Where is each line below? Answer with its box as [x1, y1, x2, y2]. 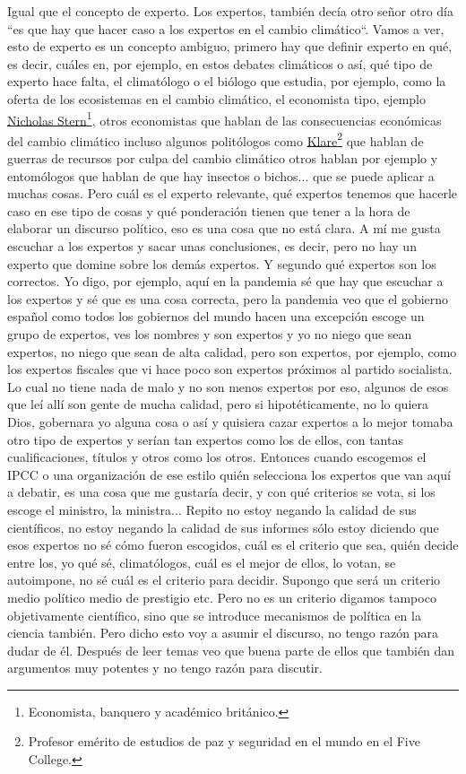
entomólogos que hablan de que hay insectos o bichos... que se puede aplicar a [7, 166, 435, 185]
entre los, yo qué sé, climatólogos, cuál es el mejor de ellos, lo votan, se [7, 552, 396, 571]
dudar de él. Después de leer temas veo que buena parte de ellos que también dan [7, 640, 455, 659]
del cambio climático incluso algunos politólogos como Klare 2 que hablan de [7, 128, 424, 150]
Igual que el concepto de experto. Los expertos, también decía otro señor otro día [7, 2, 453, 20]
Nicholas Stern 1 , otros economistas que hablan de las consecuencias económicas [7, 108, 442, 129]
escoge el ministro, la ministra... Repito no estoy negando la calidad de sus [7, 500, 417, 518]
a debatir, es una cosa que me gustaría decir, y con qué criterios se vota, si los [7, 483, 436, 501]
